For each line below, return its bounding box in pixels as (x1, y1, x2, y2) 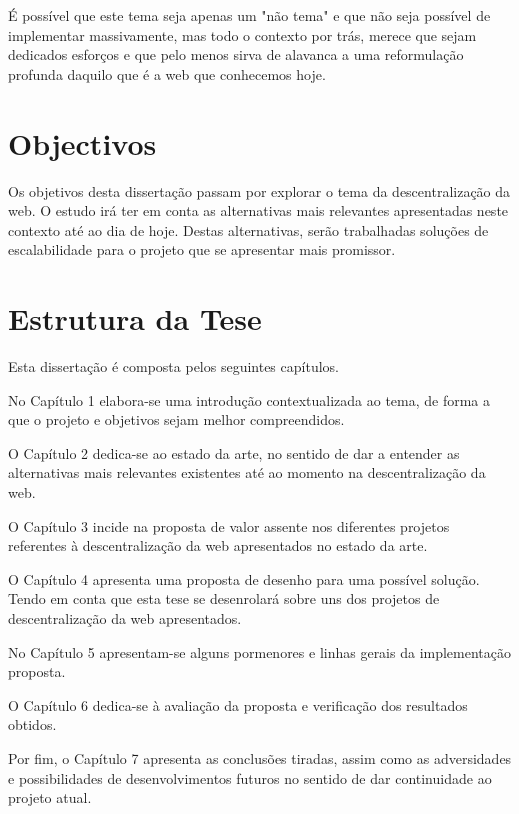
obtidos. (8, 714, 57, 735)
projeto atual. (8, 787, 92, 808)
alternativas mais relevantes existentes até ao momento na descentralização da (8, 462, 486, 483)
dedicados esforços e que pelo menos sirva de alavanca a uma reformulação (8, 44, 464, 65)
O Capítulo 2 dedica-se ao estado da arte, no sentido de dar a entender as (8, 442, 460, 463)
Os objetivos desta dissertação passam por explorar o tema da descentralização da (8, 180, 511, 201)
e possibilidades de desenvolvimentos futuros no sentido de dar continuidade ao (8, 767, 492, 788)
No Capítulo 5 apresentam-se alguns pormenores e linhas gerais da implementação (8, 641, 512, 662)
